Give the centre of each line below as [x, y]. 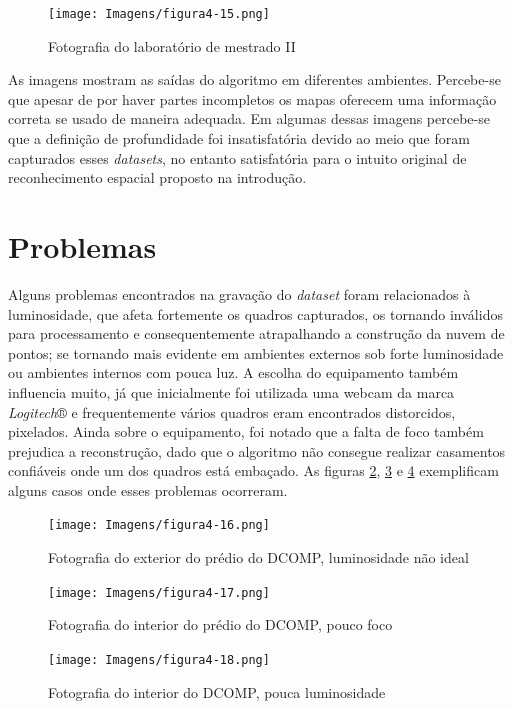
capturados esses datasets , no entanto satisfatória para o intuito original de [237, 157]
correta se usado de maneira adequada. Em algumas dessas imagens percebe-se [249, 118]
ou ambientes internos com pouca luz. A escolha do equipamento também [233, 372]
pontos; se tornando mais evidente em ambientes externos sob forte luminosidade [256, 352]
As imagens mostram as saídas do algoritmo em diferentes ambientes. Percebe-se [254, 79]
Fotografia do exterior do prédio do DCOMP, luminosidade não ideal [258, 557]
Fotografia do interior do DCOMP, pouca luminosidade [217, 691]
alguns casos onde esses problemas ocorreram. [148, 489]
